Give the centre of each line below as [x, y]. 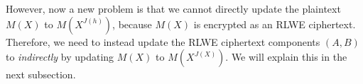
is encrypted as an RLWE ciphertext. [275, 24]
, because [132, 24]
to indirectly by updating [60, 57]
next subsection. [41, 74]
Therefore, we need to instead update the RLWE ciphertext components [163, 41]
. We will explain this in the [286, 57]
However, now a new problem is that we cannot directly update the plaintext [173, 8]
